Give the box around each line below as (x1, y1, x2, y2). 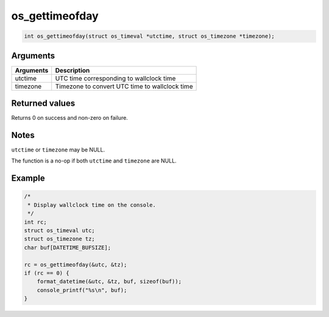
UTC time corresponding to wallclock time (55, 74, 176, 82)
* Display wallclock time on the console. (27, 201, 157, 208)
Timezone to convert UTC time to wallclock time (55, 82, 193, 91)
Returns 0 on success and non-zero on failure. (11, 114, 128, 122)
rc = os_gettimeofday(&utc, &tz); (24, 261, 127, 268)
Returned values (11, 98, 76, 109)
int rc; (24, 218, 47, 225)
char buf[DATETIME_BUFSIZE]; (24, 244, 111, 251)
